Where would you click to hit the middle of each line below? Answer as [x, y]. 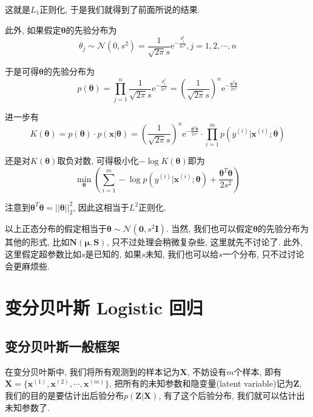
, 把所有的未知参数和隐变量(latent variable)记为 [201, 383]
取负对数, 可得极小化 [98, 161]
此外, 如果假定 [33, 29]
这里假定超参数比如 [43, 254]
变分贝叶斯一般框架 [62, 346]
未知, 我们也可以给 [182, 254]
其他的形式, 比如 [37, 242]
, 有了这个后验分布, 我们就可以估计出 [232, 395]
